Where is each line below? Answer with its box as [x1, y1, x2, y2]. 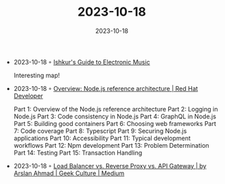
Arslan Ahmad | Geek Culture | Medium [13, 169, 125, 177]
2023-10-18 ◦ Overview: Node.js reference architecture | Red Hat [13, 84, 198, 92]
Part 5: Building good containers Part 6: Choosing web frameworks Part [13, 119, 217, 127]
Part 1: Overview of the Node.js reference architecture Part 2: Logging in [13, 105, 218, 113]
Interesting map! [13, 71, 60, 79]
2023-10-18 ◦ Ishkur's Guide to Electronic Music [13, 57, 150, 66]
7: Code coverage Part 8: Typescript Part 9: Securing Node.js [13, 127, 187, 135]
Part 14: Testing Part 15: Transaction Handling [13, 148, 143, 157]
